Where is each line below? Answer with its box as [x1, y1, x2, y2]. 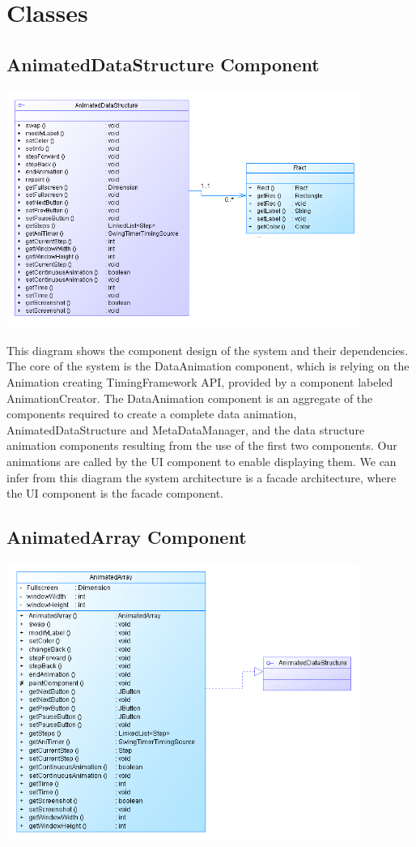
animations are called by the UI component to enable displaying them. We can [6, 452, 397, 469]
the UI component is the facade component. [6, 485, 224, 502]
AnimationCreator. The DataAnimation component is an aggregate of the [6, 389, 373, 406]
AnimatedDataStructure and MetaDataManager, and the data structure [6, 421, 365, 438]
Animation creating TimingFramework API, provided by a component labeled [6, 373, 393, 390]
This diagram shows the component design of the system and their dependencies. [6, 341, 409, 358]
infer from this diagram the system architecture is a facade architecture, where [6, 468, 397, 486]
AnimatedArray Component [6, 524, 247, 550]
